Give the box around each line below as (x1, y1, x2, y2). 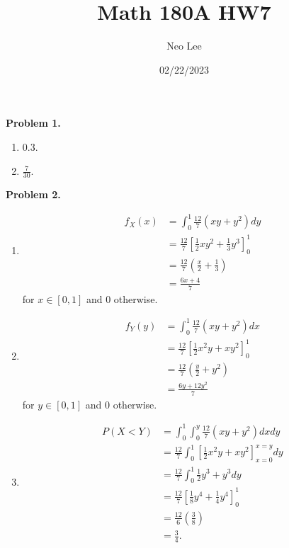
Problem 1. (6, 115, 61, 130)
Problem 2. (6, 187, 61, 202)
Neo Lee (166, 38, 202, 53)
